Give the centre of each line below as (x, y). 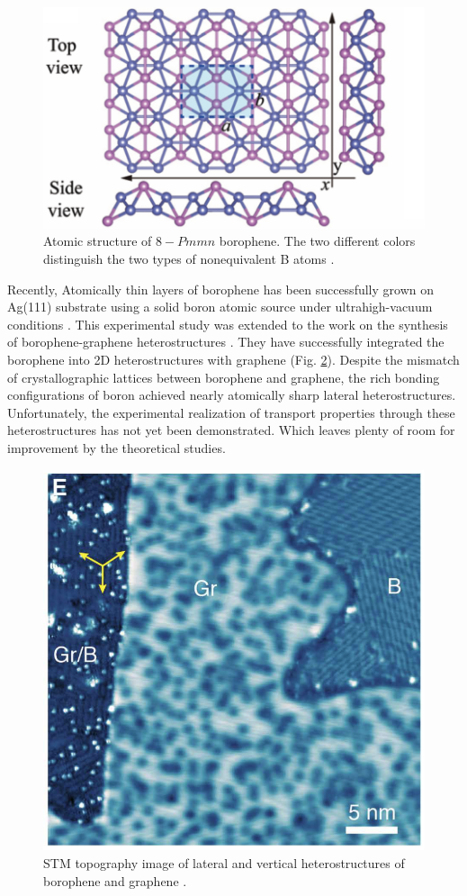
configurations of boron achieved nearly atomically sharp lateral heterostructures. (232, 395)
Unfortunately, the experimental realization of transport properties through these (231, 412)
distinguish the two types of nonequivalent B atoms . (189, 259)
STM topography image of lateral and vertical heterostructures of (224, 863)
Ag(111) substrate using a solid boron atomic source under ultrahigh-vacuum (220, 307)
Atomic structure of (98, 241)
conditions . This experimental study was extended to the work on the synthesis (228, 324)
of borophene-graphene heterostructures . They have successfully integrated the (226, 342)
